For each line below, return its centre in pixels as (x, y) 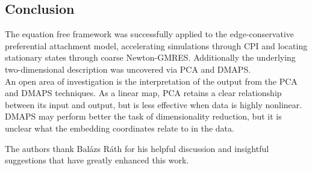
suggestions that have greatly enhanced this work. (97, 160)
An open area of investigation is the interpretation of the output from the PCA (151, 81)
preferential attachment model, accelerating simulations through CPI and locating (156, 45)
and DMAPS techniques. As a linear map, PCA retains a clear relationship (143, 93)
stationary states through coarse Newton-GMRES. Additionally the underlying (150, 57)
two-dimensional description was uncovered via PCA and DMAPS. (128, 69)
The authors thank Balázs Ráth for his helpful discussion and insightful (137, 148)
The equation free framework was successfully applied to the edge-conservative (149, 34)
